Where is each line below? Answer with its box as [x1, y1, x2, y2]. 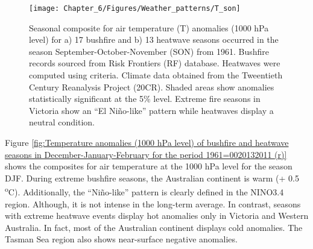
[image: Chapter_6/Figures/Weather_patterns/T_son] [29, 4, 241, 13]
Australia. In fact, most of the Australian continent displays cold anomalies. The [5, 221, 303, 233]
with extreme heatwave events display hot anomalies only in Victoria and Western [5, 209, 309, 222]
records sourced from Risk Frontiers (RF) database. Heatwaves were [29, 57, 280, 69]
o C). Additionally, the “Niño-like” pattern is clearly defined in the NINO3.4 [5, 184, 284, 198]
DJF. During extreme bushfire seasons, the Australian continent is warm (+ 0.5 [5, 171, 299, 184]
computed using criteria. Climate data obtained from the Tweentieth [29, 69, 283, 81]
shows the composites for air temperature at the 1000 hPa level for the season [5, 160, 292, 172]
